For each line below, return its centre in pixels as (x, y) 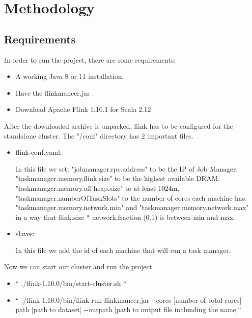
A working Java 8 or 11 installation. (70, 76)
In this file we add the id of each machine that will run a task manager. (123, 250)
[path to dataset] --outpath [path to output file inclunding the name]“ (137, 309)
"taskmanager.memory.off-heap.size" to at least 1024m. (98, 188)
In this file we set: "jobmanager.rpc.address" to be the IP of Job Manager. (127, 168)
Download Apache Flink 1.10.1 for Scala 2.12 (83, 109)
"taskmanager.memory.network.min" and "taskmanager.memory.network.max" (132, 207)
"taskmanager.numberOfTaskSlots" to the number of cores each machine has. (131, 197)
